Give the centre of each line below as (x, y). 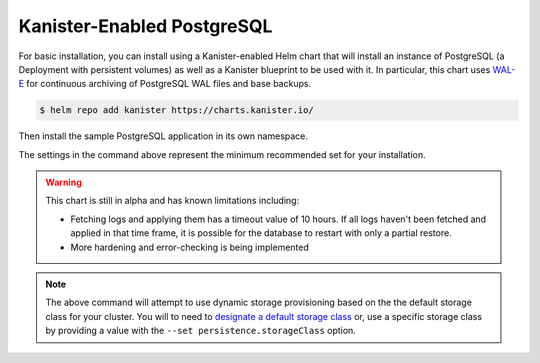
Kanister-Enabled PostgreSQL (145, 26)
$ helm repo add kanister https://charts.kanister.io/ (176, 110)
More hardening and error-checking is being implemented (190, 247)
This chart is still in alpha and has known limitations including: (172, 201)
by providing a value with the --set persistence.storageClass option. (201, 331)
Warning (63, 182)
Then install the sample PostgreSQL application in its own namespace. (163, 136)
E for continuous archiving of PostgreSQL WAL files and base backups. (165, 84)
